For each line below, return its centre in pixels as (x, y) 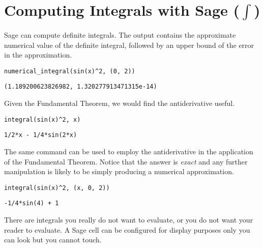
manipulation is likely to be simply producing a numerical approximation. (119, 171)
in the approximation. (38, 55)
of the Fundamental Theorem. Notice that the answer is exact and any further (126, 161)
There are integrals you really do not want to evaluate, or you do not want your (129, 220)
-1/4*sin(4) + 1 (32, 203)
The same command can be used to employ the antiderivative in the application (129, 151)
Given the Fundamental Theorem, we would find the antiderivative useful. (120, 103)
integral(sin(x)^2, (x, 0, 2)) (57, 188)
